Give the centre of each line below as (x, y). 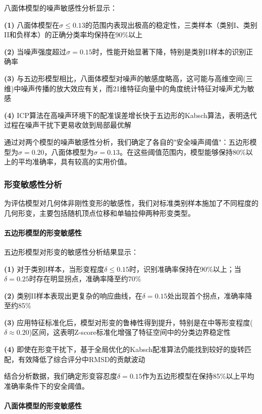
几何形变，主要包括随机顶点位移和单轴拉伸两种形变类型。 (99, 213)
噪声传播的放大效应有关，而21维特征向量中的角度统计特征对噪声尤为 (134, 88)
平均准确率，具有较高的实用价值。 (74, 162)
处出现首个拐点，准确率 (206, 295)
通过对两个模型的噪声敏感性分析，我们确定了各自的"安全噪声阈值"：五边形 (127, 141)
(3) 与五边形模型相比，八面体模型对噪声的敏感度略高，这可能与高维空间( (125, 78)
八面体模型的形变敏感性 (43, 406)
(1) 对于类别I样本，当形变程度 (54, 269)
